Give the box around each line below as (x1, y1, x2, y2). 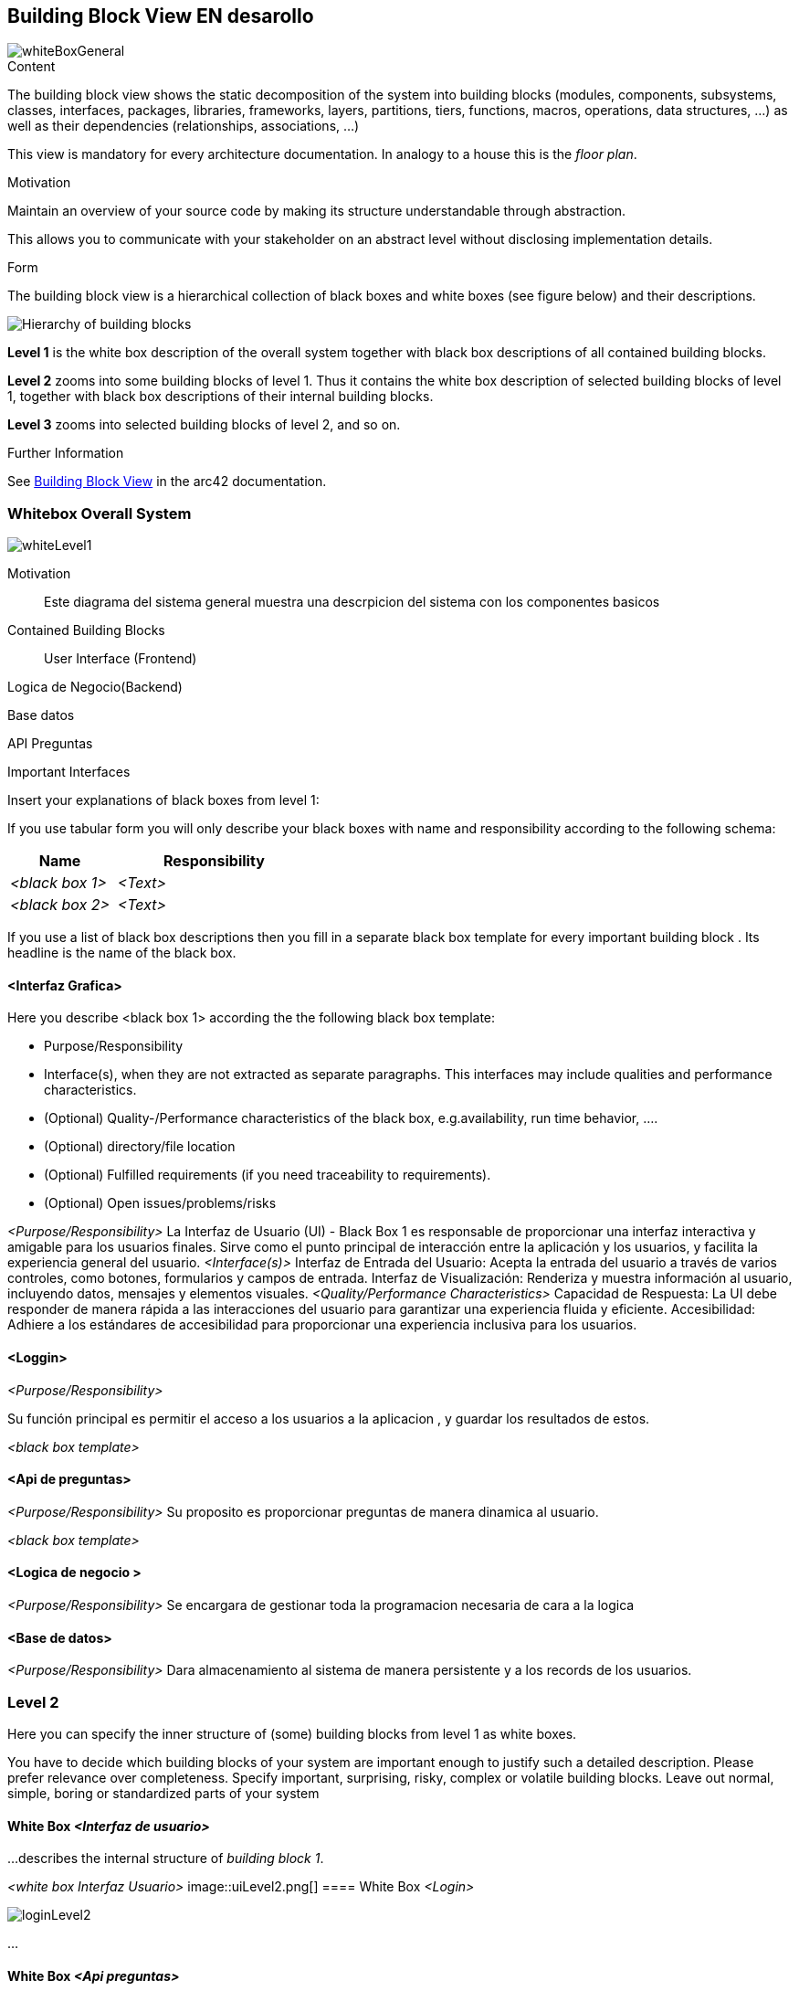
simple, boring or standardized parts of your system (7, 1785, 320, 1802)
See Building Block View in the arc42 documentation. (7, 473, 327, 490)
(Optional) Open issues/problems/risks (44, 1195, 277, 1212)
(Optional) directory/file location (44, 1138, 236, 1155)
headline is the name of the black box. (7, 945, 237, 961)
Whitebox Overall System (7, 503, 192, 523)
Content (7, 58, 56, 75)
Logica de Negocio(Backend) (7, 679, 183, 695)
